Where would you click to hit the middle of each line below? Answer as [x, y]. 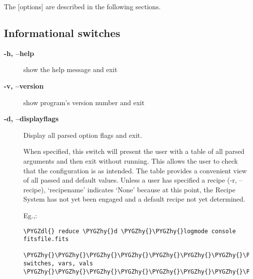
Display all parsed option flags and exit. [83, 135]
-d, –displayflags [31, 119]
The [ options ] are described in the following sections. [82, 6]
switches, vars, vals [58, 264]
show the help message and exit [71, 69]
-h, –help [19, 53]
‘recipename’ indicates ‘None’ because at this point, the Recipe [142, 189]
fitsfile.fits [46, 239]
